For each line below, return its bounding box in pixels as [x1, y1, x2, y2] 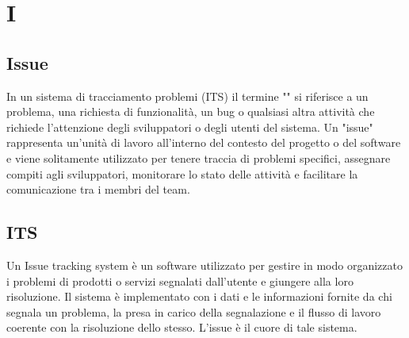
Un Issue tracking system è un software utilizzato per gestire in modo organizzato [6, 256, 403, 273]
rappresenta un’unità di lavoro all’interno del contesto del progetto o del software [6, 134, 401, 151]
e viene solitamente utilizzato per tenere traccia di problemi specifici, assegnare [6, 149, 391, 166]
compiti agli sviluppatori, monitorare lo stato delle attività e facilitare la [6, 165, 358, 182]
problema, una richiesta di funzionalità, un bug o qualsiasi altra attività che [6, 103, 375, 120]
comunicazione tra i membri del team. [6, 181, 190, 198]
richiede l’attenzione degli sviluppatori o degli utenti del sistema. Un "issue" [6, 118, 373, 135]
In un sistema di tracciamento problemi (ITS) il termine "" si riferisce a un [6, 87, 369, 104]
